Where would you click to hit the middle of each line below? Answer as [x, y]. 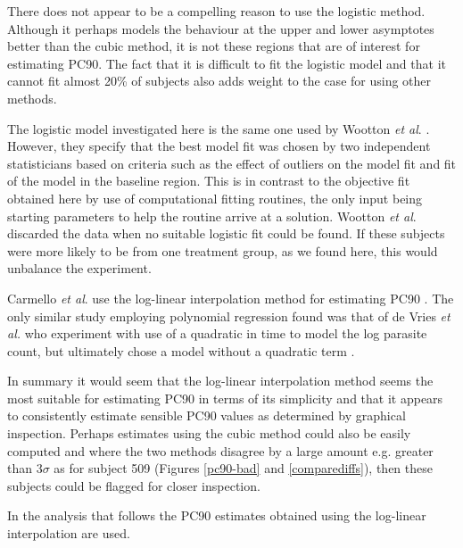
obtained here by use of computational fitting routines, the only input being [215, 198]
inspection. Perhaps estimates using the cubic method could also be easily [209, 433]
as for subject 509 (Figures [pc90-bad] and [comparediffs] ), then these [243, 468]
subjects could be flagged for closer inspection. [134, 485]
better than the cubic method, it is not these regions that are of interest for [214, 46]
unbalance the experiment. [79, 268]
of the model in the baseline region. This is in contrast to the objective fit [209, 181]
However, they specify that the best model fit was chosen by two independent [219, 146]
